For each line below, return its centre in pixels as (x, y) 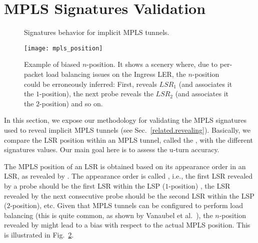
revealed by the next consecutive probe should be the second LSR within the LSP (129, 195)
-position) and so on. (71, 103)
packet (34, 74)
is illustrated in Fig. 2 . (39, 234)
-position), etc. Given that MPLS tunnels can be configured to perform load (126, 205)
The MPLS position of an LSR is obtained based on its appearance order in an (125, 166)
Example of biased (52, 64)
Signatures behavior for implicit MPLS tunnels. (97, 32)
